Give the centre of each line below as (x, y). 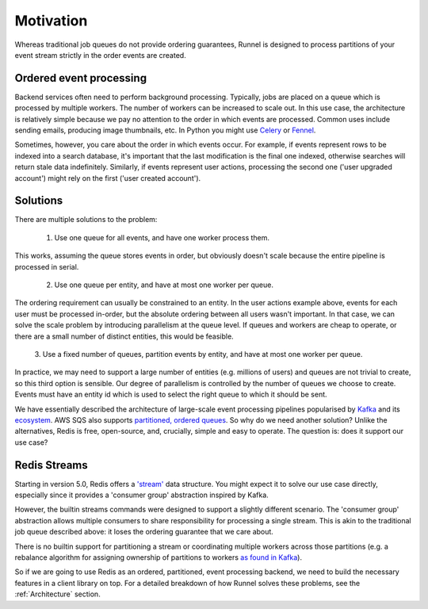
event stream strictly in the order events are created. (100, 55)
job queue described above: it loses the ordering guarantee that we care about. (144, 532)
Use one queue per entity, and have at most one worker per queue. (164, 285)
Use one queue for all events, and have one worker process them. (162, 237)
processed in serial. (47, 266)
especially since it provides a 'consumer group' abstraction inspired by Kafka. (141, 495)
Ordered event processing (80, 78)
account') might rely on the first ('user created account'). (108, 178)
